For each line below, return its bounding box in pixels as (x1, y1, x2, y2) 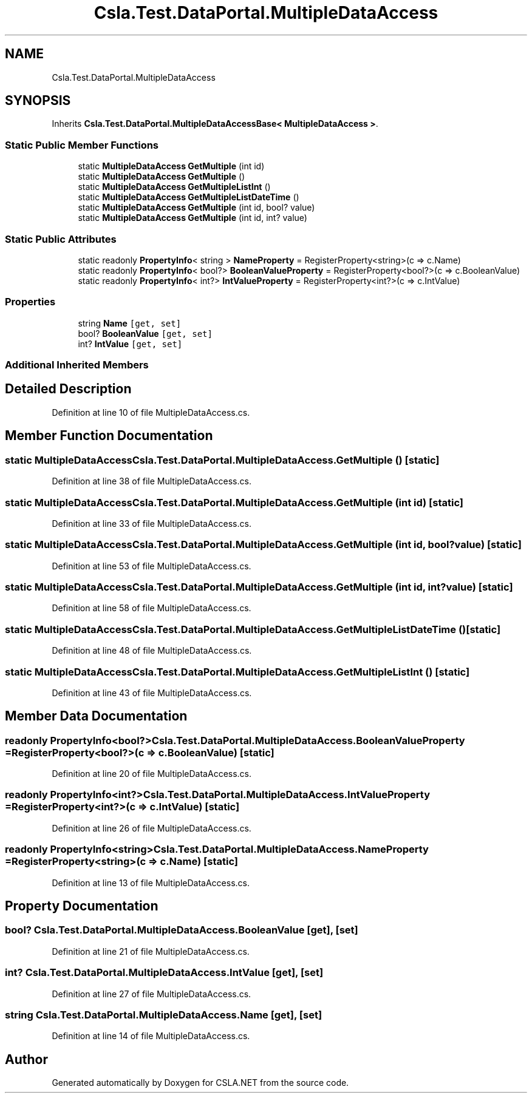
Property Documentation (5, 898, 159, 914)
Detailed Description (5, 381, 132, 397)
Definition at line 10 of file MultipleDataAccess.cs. (52, 407, 250, 418)
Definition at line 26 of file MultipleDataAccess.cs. (52, 822, 251, 833)
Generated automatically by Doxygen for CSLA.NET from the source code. (52, 1077, 349, 1088)
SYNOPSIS (5, 93, 71, 109)
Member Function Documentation (5, 428, 213, 444)
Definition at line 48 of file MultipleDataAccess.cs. (52, 645, 252, 656)
